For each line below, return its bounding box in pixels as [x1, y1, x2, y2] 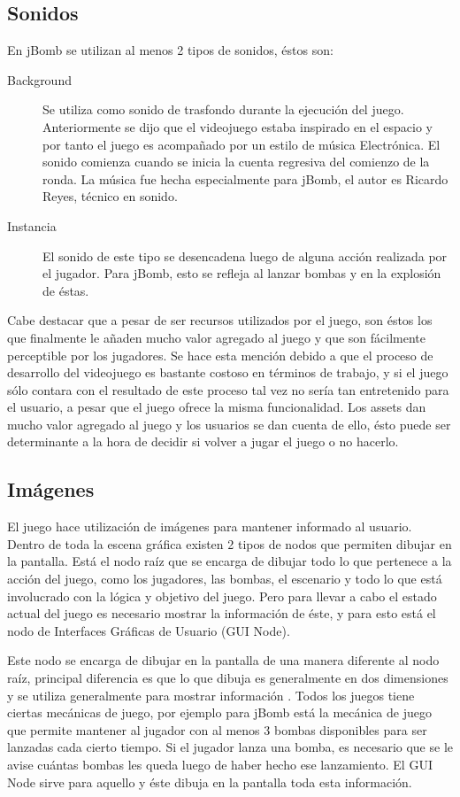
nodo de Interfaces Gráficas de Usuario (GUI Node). [7, 621, 290, 639]
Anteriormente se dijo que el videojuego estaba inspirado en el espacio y [42, 117, 433, 135]
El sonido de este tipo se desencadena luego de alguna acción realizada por [42, 246, 448, 265]
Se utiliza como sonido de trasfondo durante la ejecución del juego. [42, 100, 404, 119]
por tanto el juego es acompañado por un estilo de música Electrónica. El [42, 135, 441, 153]
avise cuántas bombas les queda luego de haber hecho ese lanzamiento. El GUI [7, 755, 433, 773]
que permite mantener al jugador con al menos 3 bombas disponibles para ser [7, 720, 427, 739]
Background [7, 70, 72, 89]
